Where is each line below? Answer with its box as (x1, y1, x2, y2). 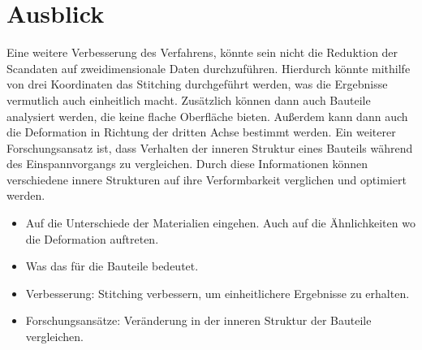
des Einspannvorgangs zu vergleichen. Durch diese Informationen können (6, 155, 368, 172)
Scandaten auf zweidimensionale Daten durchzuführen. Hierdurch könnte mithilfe (6, 59, 411, 76)
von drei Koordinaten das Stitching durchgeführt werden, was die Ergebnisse (6, 76, 388, 93)
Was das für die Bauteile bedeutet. (25, 257, 199, 274)
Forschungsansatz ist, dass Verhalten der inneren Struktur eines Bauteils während (6, 139, 413, 156)
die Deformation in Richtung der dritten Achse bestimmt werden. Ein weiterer (6, 123, 396, 140)
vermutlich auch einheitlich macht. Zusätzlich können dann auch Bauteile (6, 91, 371, 108)
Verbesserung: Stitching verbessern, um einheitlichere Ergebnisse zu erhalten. (25, 284, 410, 301)
